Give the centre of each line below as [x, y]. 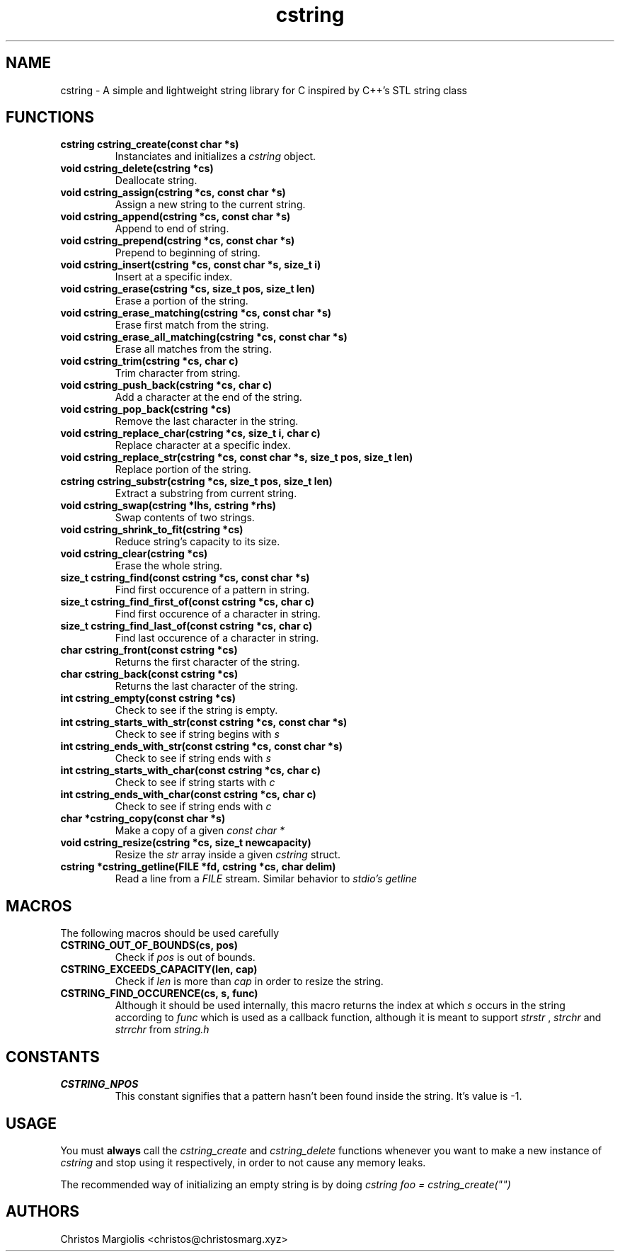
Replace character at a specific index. [203, 445]
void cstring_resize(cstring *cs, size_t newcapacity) [186, 843]
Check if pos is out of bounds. [185, 957]
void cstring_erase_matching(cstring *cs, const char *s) [196, 313]
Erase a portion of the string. [182, 301]
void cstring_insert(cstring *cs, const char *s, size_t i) [191, 265]
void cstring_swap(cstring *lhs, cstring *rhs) [168, 506]
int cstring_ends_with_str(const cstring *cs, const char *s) [202, 746]
